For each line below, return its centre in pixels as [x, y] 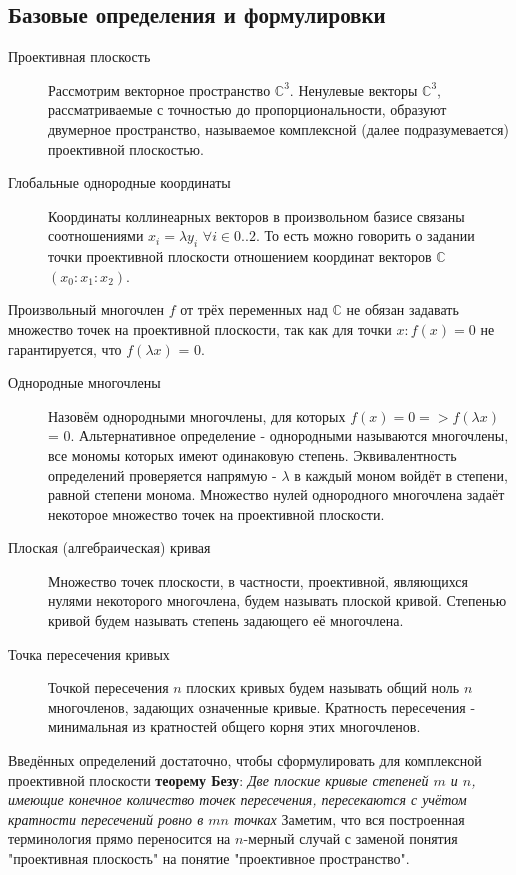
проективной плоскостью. [126, 148]
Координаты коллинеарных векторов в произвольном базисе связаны [256, 215]
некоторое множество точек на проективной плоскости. [216, 513]
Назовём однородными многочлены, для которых [197, 415]
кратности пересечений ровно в [106, 818]
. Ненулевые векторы [353, 89]
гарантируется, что [65, 348]
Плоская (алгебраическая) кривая [109, 547]
